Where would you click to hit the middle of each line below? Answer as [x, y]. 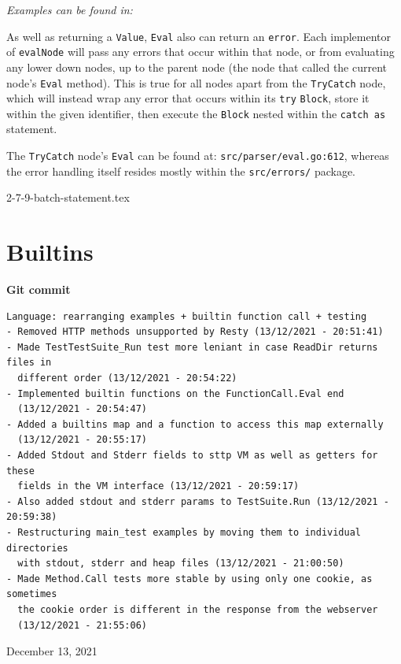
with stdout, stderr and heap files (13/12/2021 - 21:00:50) [181, 564]
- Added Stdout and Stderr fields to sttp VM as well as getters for [192, 456]
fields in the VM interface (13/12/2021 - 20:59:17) [158, 486]
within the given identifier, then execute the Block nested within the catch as [196, 113]
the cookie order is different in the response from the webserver [198, 609]
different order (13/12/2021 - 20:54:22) [127, 378]
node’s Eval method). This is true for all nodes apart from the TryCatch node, [196, 82]
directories [37, 548]
